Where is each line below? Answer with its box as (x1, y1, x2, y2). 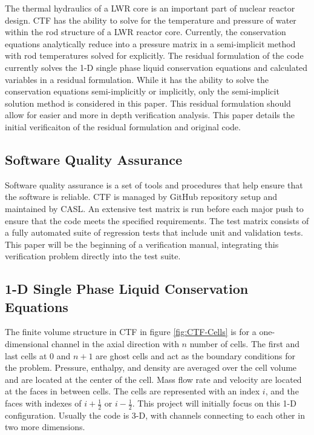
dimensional (5, 337, 49, 350)
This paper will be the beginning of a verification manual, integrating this (5, 237, 279, 250)
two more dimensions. (5, 420, 85, 433)
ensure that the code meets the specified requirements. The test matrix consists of (5, 214, 309, 227)
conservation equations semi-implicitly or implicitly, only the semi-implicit (5, 85, 280, 98)
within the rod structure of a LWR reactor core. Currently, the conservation (5, 25, 286, 38)
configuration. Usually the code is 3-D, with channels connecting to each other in (5, 408, 305, 421)
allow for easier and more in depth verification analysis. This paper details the (5, 108, 295, 121)
